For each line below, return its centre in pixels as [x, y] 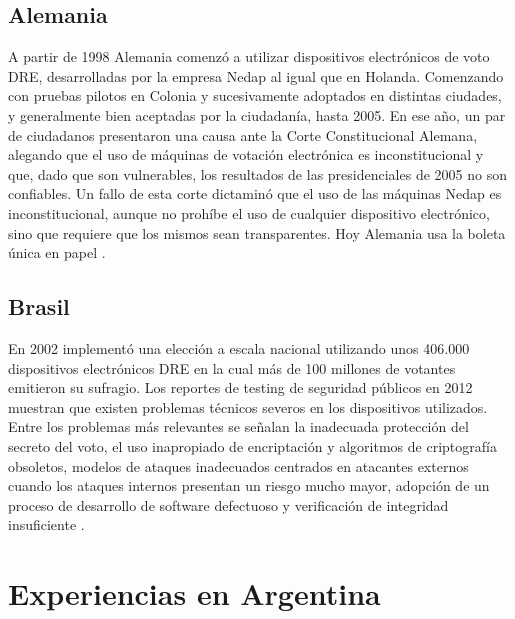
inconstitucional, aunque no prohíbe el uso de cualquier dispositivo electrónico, [249, 212]
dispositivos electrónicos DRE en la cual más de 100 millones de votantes [232, 367]
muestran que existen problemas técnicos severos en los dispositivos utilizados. [248, 406]
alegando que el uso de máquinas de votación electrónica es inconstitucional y [246, 154]
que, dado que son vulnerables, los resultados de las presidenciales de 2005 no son [257, 173]
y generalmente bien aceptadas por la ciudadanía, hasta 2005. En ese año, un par [257, 114]
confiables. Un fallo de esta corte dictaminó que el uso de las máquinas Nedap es [255, 193]
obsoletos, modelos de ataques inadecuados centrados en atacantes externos [238, 465]
